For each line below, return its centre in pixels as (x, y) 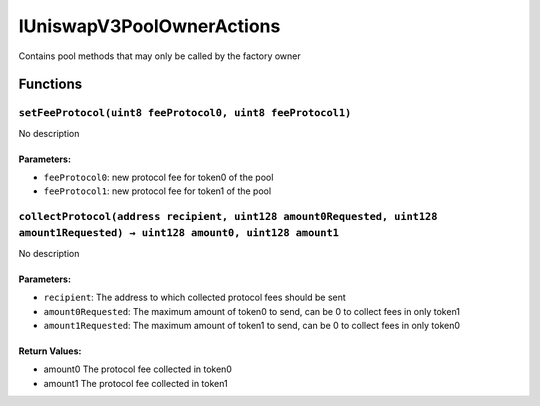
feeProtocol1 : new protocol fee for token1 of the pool (157, 191)
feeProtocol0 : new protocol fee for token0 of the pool (158, 177)
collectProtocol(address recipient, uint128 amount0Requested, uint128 (228, 217)
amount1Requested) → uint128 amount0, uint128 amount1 (179, 233)
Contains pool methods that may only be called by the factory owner (159, 56)
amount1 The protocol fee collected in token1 (136, 383)
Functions (50, 84)
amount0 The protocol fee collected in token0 (137, 369)
